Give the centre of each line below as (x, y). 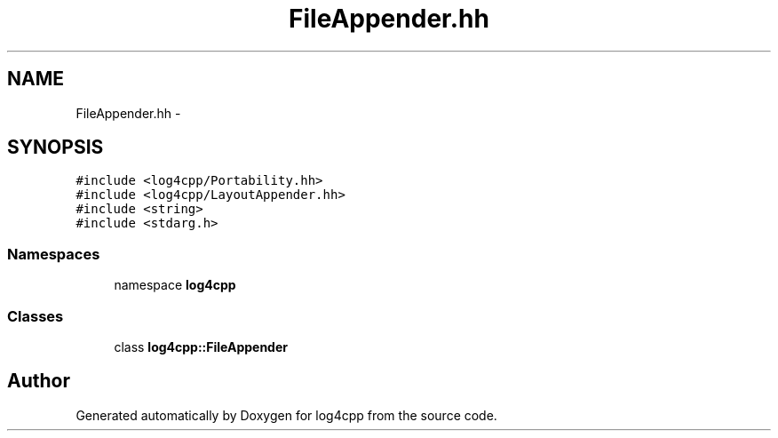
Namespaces (54, 254)
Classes (36, 316)
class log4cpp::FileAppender (201, 346)
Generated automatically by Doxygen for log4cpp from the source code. (286, 415)
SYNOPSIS (56, 147)
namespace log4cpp (175, 285)
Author (39, 381)
